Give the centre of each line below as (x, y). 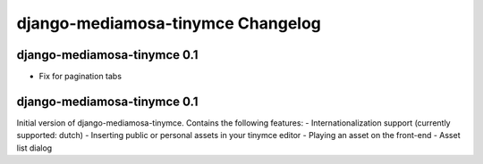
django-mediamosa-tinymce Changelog (169, 23)
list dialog (34, 148)
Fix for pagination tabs (80, 77)
